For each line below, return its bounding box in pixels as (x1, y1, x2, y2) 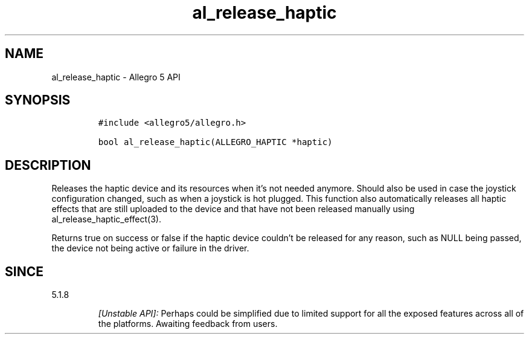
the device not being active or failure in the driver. (51, 243, 249, 254)
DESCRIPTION (5, 157, 91, 173)
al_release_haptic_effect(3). (51, 214, 161, 225)
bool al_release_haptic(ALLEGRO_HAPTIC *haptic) (98, 137, 333, 147)
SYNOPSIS (5, 92, 71, 108)
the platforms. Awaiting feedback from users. (98, 318, 278, 329)
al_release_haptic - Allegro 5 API (51, 71, 181, 82)
